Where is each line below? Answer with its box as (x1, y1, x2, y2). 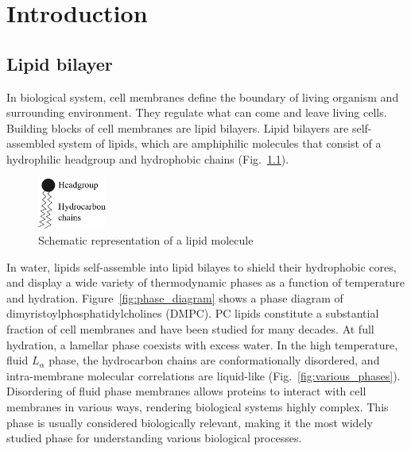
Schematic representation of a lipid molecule (38, 232, 254, 249)
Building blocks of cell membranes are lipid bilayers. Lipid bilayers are (6, 119, 349, 136)
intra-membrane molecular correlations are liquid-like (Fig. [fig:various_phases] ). (6, 367, 401, 384)
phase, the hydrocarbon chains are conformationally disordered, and (48, 352, 380, 368)
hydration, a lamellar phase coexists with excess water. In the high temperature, (6, 336, 398, 353)
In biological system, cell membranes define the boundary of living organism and (6, 88, 399, 105)
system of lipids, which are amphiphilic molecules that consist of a (58, 135, 382, 152)
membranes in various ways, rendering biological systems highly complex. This (6, 399, 389, 415)
